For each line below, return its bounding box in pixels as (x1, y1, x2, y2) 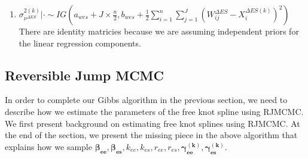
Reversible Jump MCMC (5, 66, 164, 84)
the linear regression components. (19, 36, 141, 49)
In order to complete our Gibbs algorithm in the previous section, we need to (5, 93, 288, 106)
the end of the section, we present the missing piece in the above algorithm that (5, 129, 298, 141)
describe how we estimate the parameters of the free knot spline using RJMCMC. (5, 105, 304, 117)
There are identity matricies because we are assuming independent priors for (19, 25, 299, 37)
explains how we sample (5, 140, 92, 152)
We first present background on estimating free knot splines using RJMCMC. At (5, 117, 300, 129)
